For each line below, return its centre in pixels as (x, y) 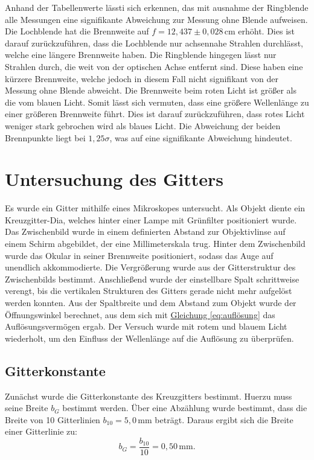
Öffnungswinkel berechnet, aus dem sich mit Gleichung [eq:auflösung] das (140, 314)
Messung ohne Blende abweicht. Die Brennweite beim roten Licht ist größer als (151, 90)
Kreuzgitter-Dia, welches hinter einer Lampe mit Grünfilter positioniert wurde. (151, 219)
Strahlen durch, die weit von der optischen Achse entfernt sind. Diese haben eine (154, 66)
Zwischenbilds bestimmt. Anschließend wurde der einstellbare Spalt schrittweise (152, 279)
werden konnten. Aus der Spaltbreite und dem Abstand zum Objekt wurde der (151, 302)
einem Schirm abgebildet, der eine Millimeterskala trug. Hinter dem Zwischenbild (155, 244)
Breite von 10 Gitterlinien (53, 419)
